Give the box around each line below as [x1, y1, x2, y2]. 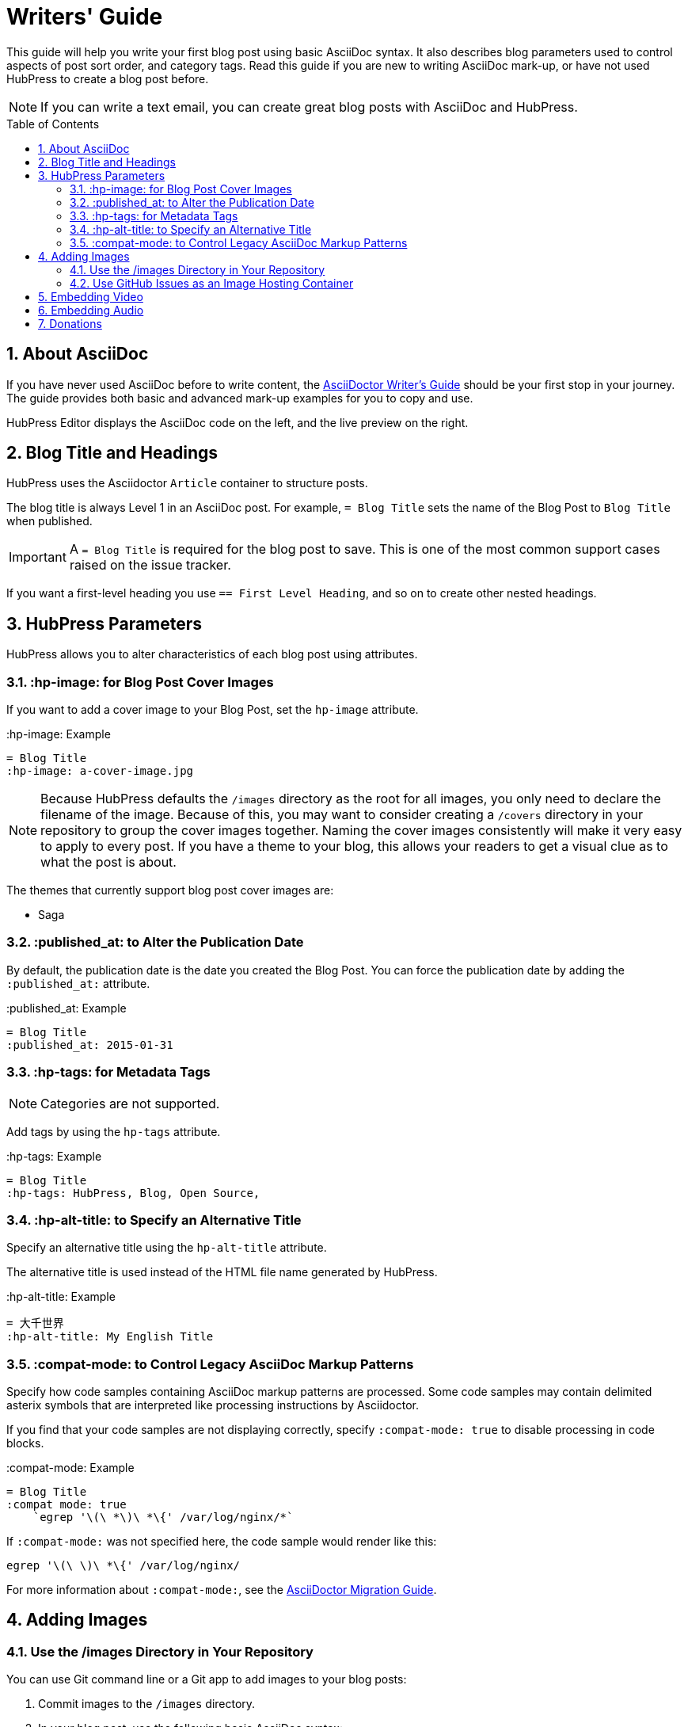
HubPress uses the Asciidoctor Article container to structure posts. [6, 476, 368, 490]
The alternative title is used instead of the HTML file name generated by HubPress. [6, 1265, 438, 1279]
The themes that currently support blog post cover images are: [6, 883, 334, 898]
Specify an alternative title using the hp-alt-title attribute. [6, 1241, 327, 1255]
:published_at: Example [6, 1001, 127, 1015]
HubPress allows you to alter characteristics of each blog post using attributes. [6, 647, 418, 661]
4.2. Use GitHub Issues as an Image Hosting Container [70, 276, 354, 290]
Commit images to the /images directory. [38, 1697, 256, 1711]
